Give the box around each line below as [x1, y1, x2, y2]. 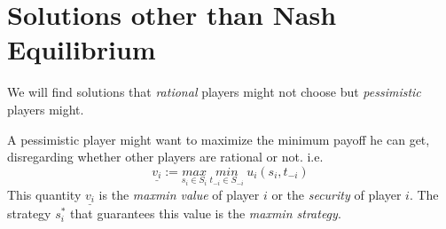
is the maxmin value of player [98, 185, 260, 203]
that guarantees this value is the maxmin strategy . [70, 204, 341, 223]
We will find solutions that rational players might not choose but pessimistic [7, 83, 421, 101]
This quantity [7, 185, 82, 203]
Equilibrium [7, 31, 156, 67]
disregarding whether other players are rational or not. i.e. [7, 147, 324, 166]
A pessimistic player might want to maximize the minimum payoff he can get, [7, 130, 430, 148]
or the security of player [271, 185, 402, 203]
